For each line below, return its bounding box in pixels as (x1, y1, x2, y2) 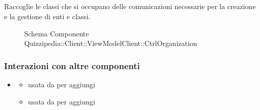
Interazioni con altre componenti (4, 59, 140, 72)
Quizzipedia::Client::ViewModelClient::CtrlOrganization (24, 38, 197, 48)
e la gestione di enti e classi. (4, 11, 90, 21)
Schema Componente (24, 28, 89, 38)
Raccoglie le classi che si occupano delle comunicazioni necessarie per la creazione (4, 1, 256, 12)
